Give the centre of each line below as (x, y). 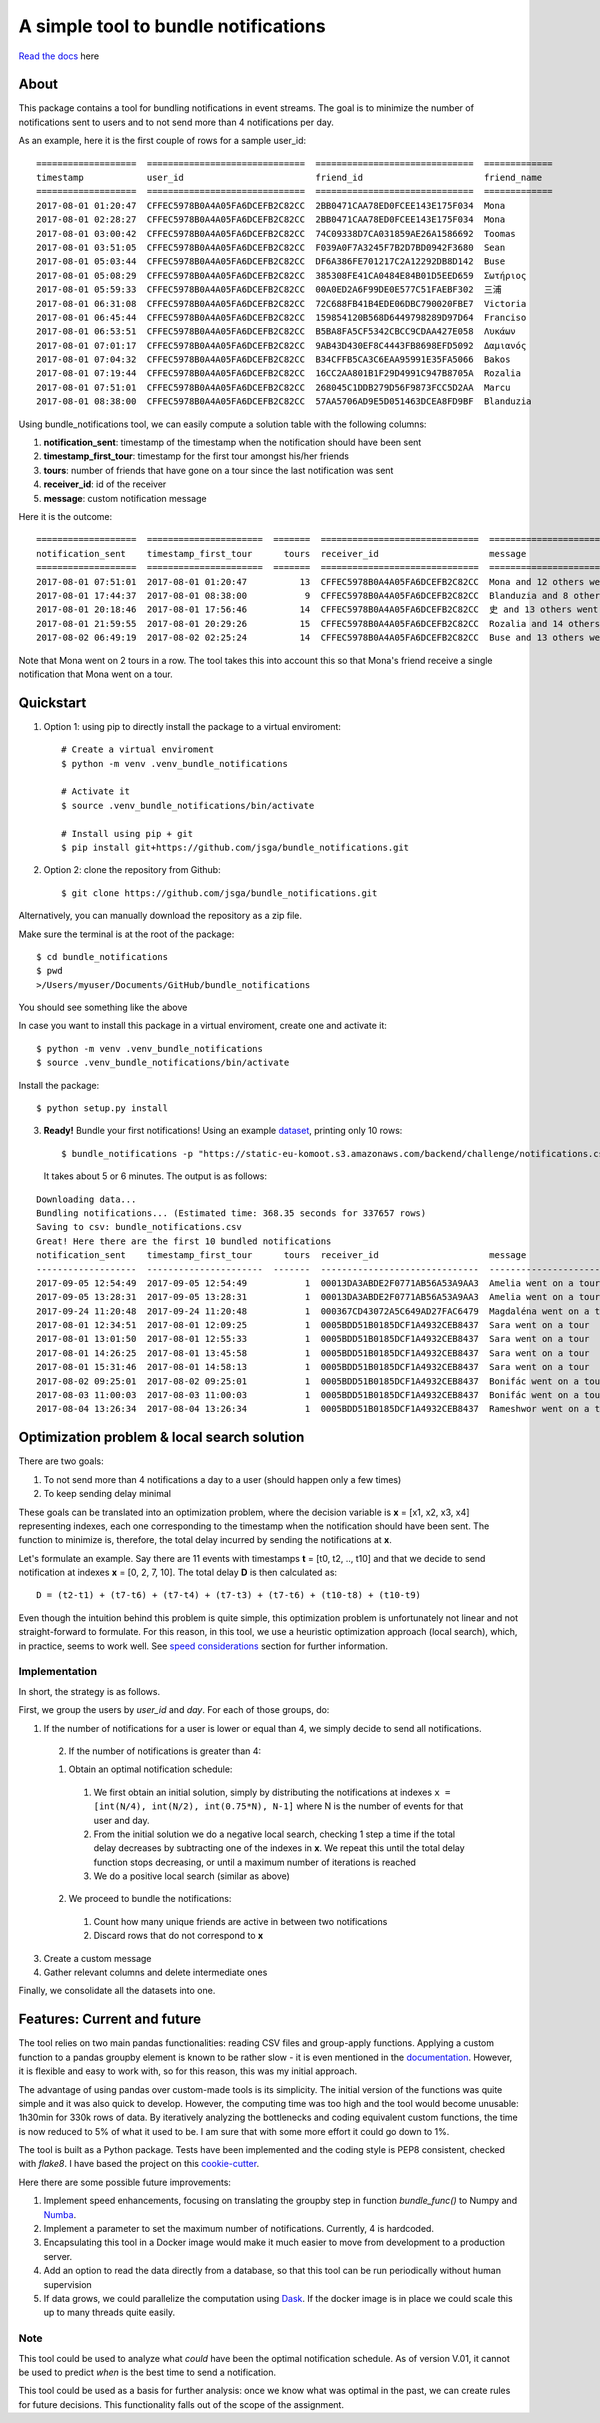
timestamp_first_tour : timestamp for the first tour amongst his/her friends (196, 456)
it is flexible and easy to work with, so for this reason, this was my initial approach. (188, 2071)
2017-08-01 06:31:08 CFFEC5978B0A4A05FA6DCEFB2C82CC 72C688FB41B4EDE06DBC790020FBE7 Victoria (281, 303)
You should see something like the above (103, 1007)
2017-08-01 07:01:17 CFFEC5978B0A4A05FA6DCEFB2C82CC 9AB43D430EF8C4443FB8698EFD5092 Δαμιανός (281, 345)
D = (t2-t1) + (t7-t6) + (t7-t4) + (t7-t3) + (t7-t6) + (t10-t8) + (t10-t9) (229, 1595)
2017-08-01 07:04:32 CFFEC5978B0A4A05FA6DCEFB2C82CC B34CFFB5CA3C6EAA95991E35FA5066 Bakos (273, 359)
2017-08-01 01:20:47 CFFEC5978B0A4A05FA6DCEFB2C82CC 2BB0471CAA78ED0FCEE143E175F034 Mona (271, 205)
